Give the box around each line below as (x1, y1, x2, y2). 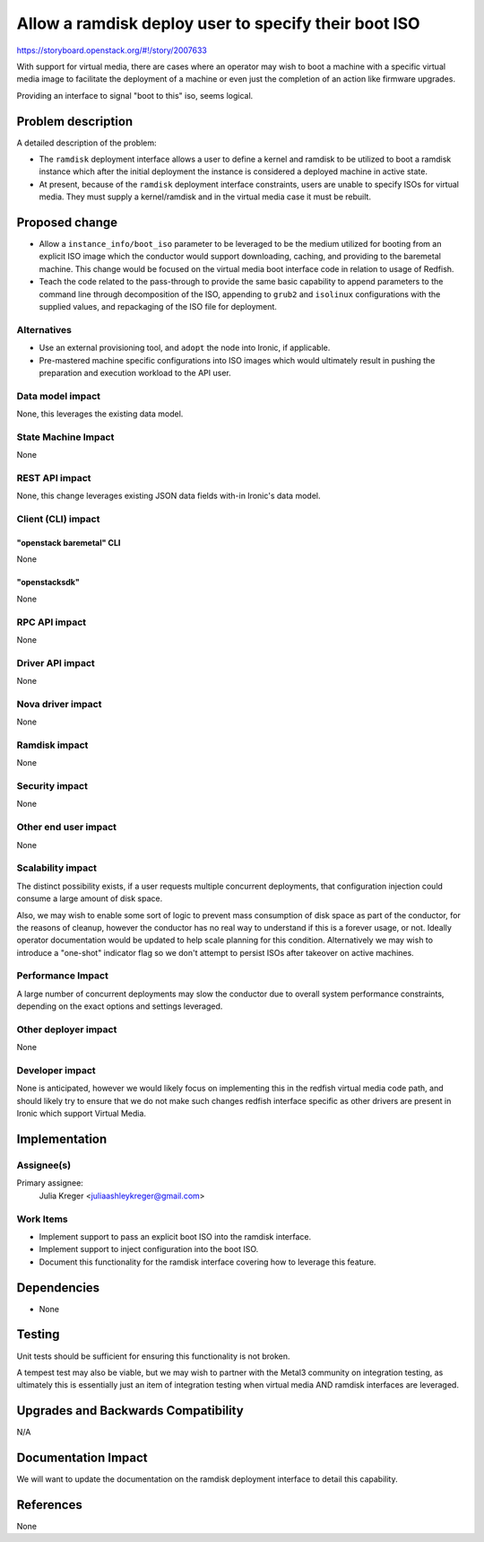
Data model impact (16, 390, 101, 402)
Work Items (16, 1213, 68, 1225)
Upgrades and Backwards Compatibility (16, 1403, 244, 1418)
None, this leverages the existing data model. (16, 408, 184, 419)
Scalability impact (16, 862, 98, 874)
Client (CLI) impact (16, 513, 100, 525)
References (16, 1497, 82, 1512)
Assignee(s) (16, 1159, 72, 1171)
